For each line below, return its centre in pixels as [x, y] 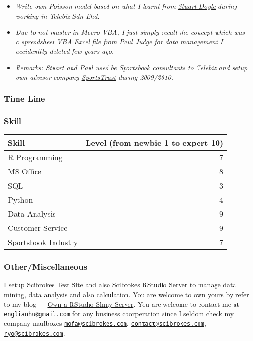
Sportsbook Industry [43, 242]
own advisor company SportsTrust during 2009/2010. [94, 77]
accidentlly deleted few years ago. [65, 51]
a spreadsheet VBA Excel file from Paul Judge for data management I [119, 41]
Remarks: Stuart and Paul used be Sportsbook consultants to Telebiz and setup [131, 67]
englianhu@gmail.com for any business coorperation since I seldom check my [119, 313]
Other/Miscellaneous [46, 267]
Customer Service [38, 228]
